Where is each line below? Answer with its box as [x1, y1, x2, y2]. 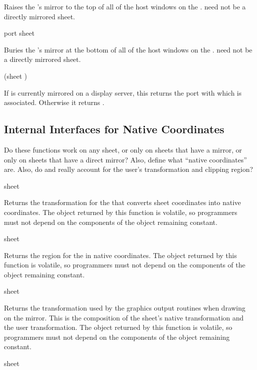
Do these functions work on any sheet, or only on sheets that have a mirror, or [4, 144, 242, 155]
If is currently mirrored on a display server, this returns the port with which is [4, 87, 242, 98]
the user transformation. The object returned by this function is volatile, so [4, 322, 232, 332]
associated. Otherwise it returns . [4, 97, 105, 107]
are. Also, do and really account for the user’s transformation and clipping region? [4, 164, 253, 174]
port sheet [4, 28, 35, 38]
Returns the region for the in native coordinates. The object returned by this [4, 250, 237, 260]
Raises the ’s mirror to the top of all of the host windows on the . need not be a [4, 1, 246, 11]
